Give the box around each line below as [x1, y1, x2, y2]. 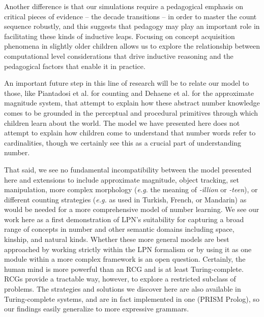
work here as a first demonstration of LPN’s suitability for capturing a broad [4, 214, 244, 224]
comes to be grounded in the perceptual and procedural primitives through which [4, 107, 258, 118]
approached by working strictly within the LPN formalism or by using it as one [4, 243, 252, 254]
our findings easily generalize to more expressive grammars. [4, 303, 189, 314]
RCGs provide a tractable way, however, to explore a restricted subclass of [4, 273, 236, 284]
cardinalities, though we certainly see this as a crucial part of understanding [4, 137, 242, 148]
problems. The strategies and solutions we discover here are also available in [4, 284, 241, 294]
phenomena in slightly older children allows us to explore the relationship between [4, 41, 260, 51]
